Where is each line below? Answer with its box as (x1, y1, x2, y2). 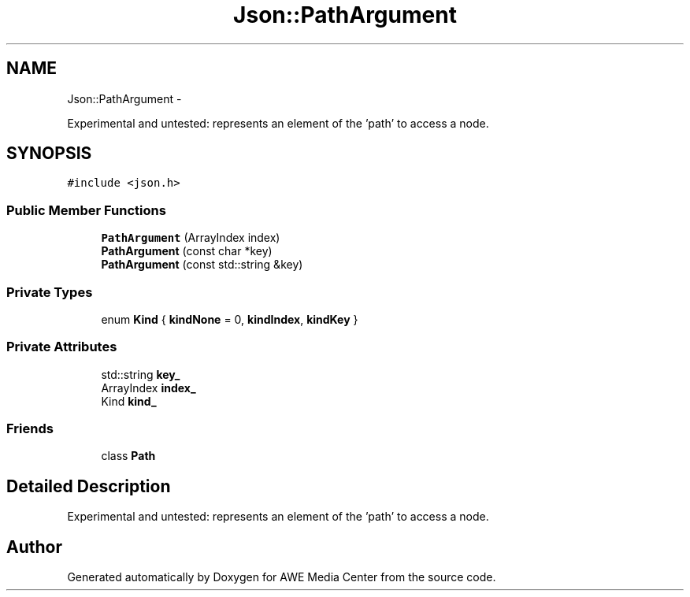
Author (6, 536, 62, 557)
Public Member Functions (6, 202, 166, 218)
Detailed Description (6, 476, 171, 496)
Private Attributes (6, 339, 117, 355)
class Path (101, 449, 156, 463)
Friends (6, 421, 54, 437)
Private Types (6, 284, 93, 300)
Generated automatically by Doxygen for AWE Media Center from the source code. (67, 570, 496, 584)
